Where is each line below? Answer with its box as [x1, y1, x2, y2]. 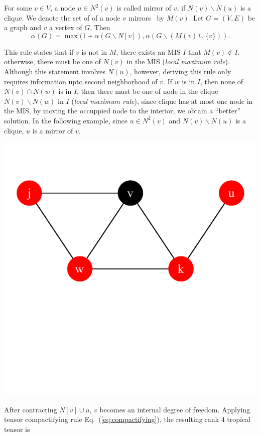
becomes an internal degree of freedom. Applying [99, 404, 250, 414]
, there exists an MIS [116, 46, 181, 57]
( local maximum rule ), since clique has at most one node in [71, 95, 253, 106]
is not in [81, 46, 107, 57]
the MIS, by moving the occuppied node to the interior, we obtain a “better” [4, 105, 241, 116]
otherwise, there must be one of [4, 56, 101, 67]
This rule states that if [4, 46, 74, 57]
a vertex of [49, 22, 82, 33]
